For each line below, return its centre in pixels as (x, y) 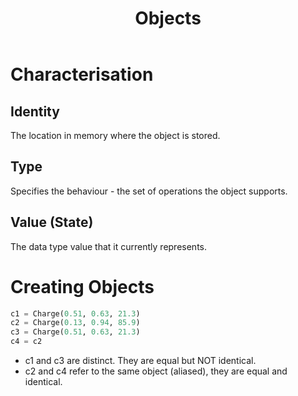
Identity (35, 111)
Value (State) (52, 222)
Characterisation (82, 74)
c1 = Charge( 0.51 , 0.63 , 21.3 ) (75, 313)
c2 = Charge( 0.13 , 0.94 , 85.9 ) (75, 323)
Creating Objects (82, 286)
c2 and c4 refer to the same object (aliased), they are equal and (156, 371)
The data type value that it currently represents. (109, 246)
